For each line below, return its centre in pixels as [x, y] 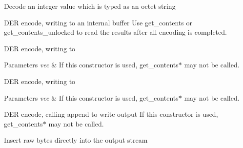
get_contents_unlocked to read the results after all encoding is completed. [115, 32]
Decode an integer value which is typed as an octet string [90, 6]
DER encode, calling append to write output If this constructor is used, [111, 114]
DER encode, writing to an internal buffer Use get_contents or [98, 22]
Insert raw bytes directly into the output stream [76, 140]
